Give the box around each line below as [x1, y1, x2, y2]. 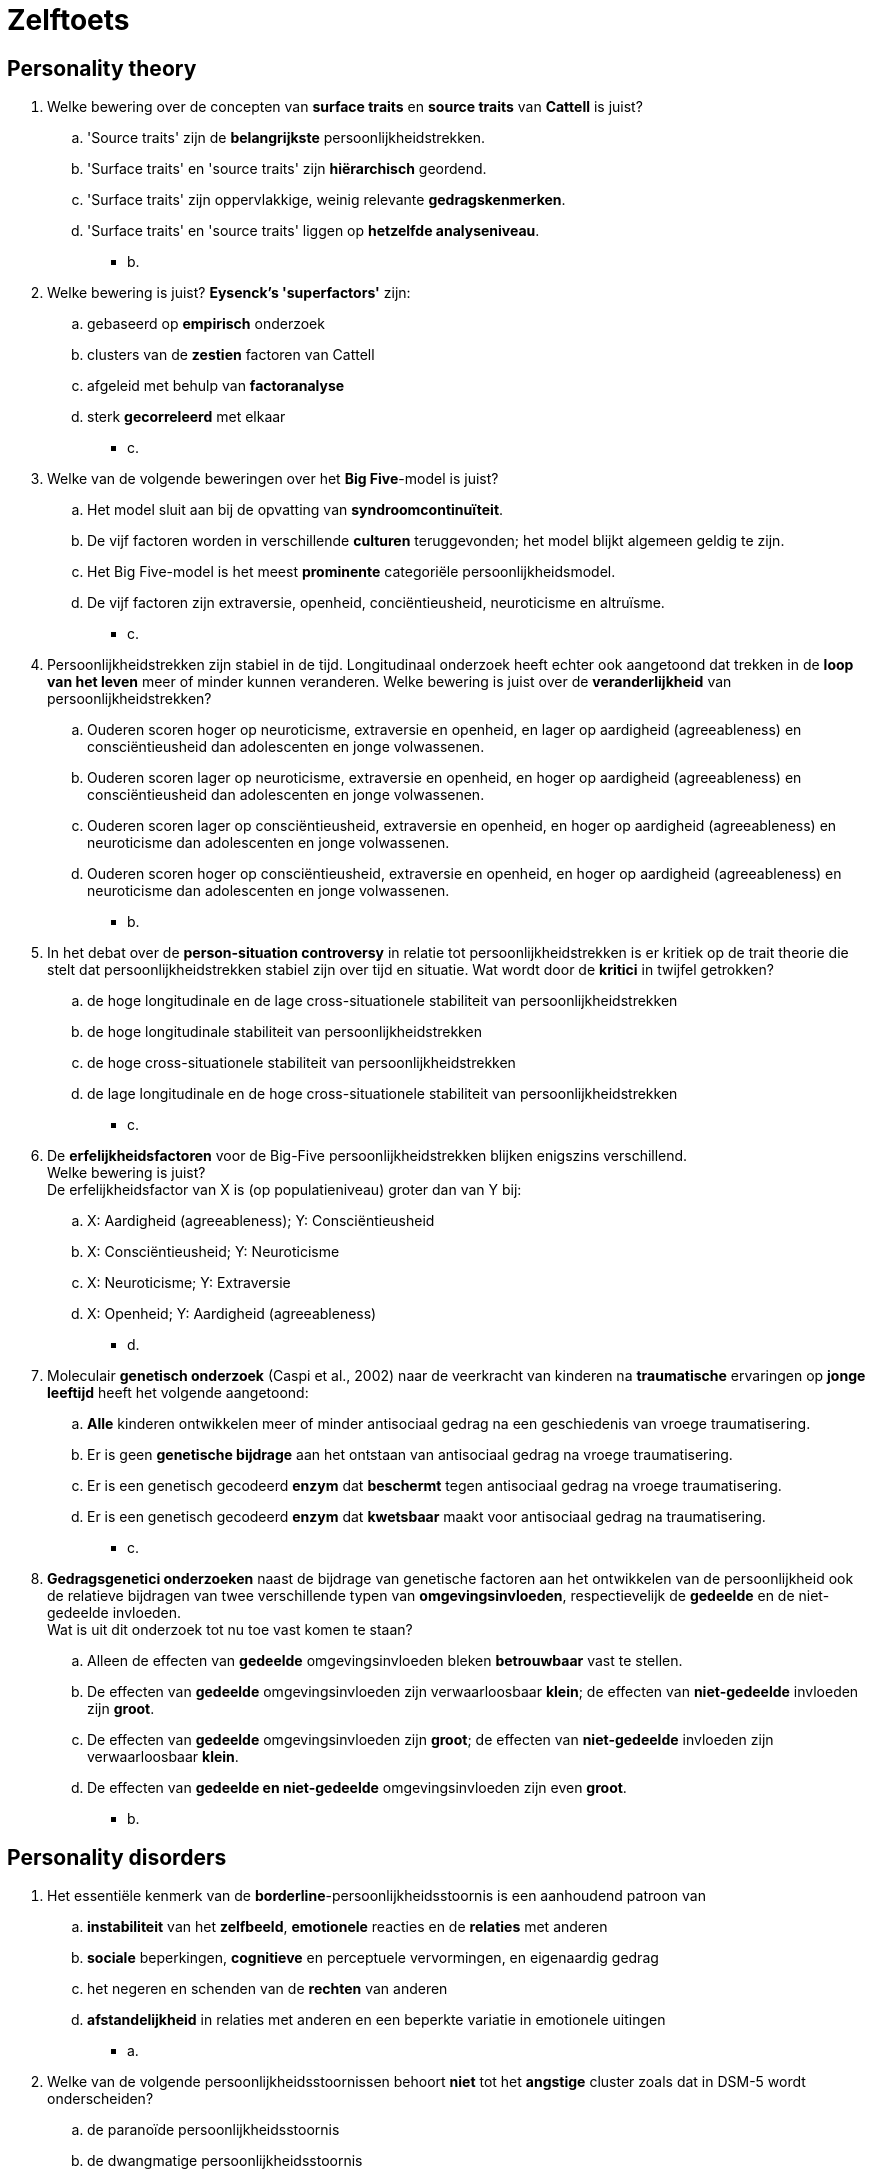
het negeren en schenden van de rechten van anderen [87, 1980, 448, 1998]
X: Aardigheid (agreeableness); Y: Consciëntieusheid [87, 1212, 435, 1230]
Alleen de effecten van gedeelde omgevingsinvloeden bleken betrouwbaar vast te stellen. [87, 1652, 683, 1670]
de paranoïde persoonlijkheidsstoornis [87, 2121, 340, 2139]
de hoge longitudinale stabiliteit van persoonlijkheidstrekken [87, 1023, 482, 1041]
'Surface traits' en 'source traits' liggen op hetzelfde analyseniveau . [87, 222, 540, 240]
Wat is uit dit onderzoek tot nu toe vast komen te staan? [47, 1621, 413, 1639]
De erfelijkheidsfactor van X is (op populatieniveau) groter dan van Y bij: [47, 1181, 522, 1199]
